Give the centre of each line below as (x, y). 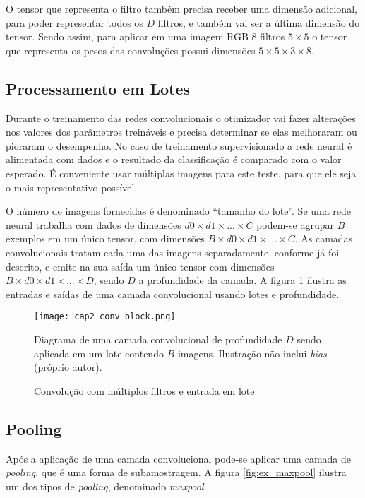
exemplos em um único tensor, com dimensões (105, 238)
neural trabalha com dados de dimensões (94, 224)
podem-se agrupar (295, 224)
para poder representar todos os (74, 22)
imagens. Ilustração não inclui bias (252, 353)
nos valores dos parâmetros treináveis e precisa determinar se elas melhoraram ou (181, 132)
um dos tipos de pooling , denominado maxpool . (106, 486)
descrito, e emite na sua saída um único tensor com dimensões (140, 266)
